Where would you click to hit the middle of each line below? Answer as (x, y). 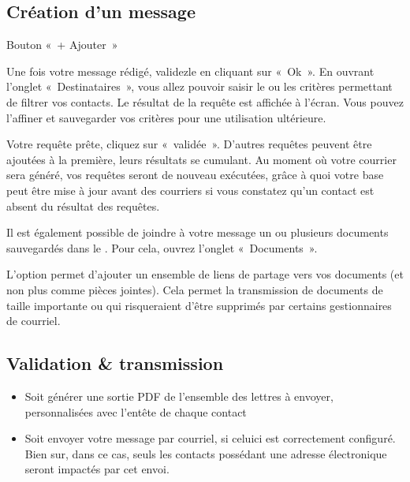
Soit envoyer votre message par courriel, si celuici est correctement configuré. (210, 438)
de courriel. (34, 321)
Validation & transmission (115, 363)
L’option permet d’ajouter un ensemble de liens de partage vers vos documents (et (205, 274)
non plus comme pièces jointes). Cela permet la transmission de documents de (195, 289)
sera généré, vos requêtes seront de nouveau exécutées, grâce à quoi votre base (195, 175)
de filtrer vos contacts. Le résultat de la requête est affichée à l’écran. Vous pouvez (205, 101)
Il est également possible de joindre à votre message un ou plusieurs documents (198, 232)
